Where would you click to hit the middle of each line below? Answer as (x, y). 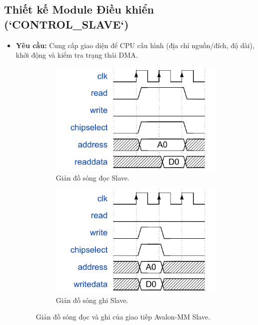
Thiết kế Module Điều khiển (79, 9)
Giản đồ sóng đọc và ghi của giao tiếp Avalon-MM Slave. (123, 317)
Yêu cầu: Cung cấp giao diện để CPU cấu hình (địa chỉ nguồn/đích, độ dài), (135, 45)
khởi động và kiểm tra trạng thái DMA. (77, 55)
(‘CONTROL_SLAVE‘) (66, 24)
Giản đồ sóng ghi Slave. (92, 300)
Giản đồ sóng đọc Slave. (92, 177)
